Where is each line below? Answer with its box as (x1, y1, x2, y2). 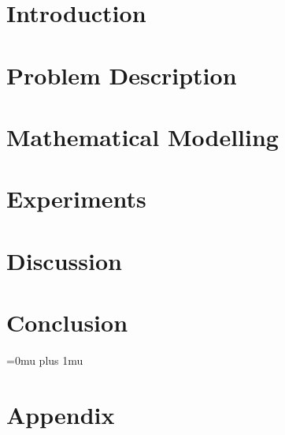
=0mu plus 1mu (6, 352, 83, 368)
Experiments (6, 182, 146, 215)
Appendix (6, 398, 115, 430)
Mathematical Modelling (6, 120, 279, 152)
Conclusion (6, 306, 128, 339)
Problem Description (6, 58, 237, 91)
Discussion (6, 244, 122, 276)
